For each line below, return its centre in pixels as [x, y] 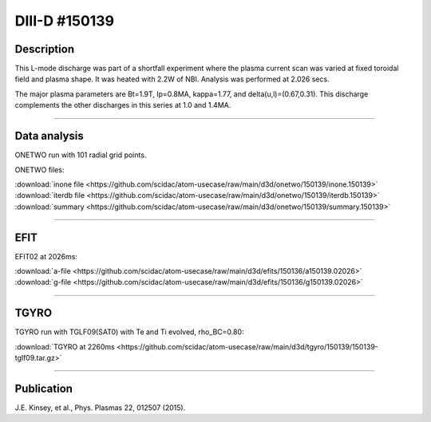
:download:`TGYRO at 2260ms [65, 346]
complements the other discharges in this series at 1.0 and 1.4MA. [123, 105]
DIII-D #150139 [65, 21]
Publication [44, 388]
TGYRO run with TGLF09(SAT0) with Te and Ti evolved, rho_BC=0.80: [129, 332]
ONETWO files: [40, 170]
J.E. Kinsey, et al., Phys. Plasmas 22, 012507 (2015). [100, 408]
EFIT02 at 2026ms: [46, 256]
